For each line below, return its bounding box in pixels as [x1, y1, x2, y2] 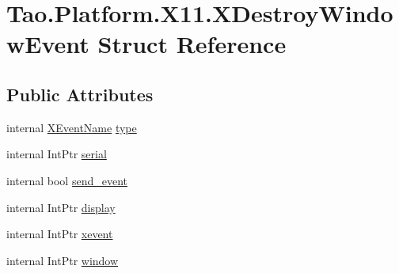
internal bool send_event [6, 172, 127, 188]
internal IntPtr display [6, 199, 116, 215]
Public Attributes [6, 82, 154, 106]
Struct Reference [97, 28, 287, 60]
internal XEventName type [6, 119, 137, 135]
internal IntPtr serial [6, 146, 107, 162]
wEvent [6, 28, 89, 60]
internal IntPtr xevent [6, 226, 113, 242]
